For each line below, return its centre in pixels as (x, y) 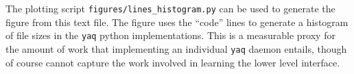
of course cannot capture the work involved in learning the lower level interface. (173, 62)
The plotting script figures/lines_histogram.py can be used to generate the (170, 8)
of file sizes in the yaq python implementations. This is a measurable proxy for (170, 35)
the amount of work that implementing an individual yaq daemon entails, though (176, 48)
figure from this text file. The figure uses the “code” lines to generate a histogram (177, 22)
